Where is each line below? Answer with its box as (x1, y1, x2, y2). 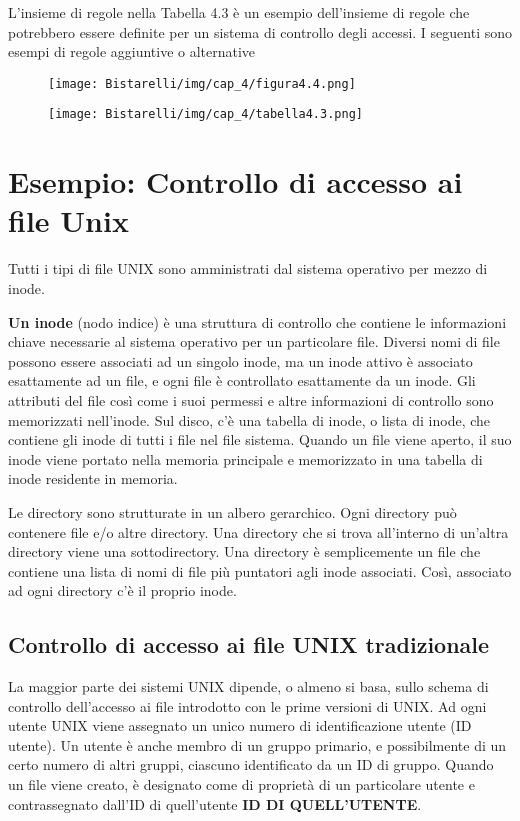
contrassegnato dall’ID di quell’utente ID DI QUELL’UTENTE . (8, 793, 422, 814)
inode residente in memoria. (8, 468, 178, 489)
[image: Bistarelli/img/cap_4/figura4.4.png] (48, 76, 356, 91)
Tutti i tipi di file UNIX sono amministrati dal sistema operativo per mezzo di (8, 258, 488, 279)
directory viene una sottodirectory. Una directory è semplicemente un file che (8, 541, 481, 562)
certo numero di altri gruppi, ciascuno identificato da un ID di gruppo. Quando (8, 754, 494, 775)
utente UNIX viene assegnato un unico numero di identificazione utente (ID (8, 715, 472, 736)
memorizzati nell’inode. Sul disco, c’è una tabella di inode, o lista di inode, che (8, 409, 491, 430)
